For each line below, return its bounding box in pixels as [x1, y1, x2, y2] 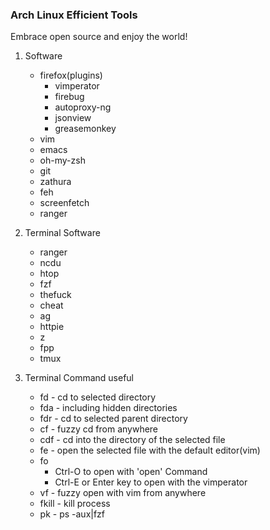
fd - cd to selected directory [39, 391, 157, 403]
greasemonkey [54, 123, 117, 135]
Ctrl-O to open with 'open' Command [54, 466, 208, 478]
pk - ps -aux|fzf [39, 508, 106, 520]
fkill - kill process [39, 498, 111, 510]
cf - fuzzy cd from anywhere [39, 423, 159, 435]
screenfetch [39, 197, 90, 209]
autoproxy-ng [54, 101, 112, 113]
